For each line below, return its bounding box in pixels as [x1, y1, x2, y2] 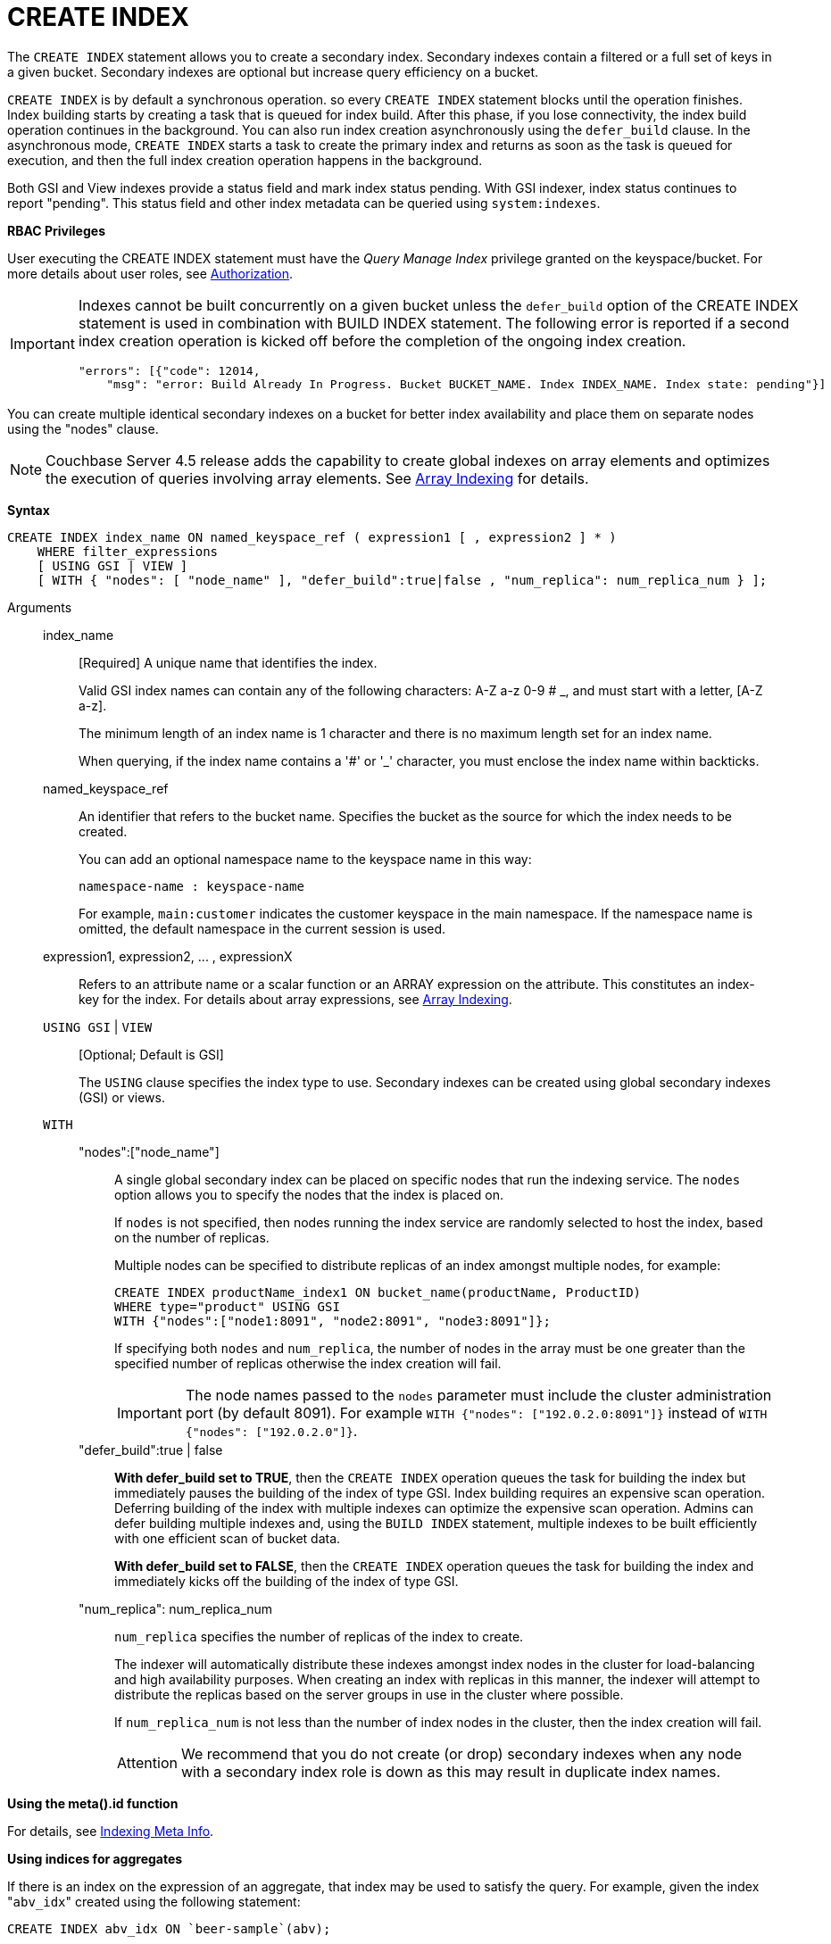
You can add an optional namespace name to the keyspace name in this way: [79, 851, 532, 867]
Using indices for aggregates [7, 1850, 183, 1866]
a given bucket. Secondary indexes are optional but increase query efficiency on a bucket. [7, 63, 539, 79]
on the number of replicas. [114, 1229, 270, 1245]
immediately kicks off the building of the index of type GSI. [114, 1573, 459, 1589]
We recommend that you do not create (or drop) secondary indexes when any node [180, 1744, 743, 1763]
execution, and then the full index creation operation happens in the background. [7, 152, 483, 168]
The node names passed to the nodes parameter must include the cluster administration [185, 1385, 772, 1404]
